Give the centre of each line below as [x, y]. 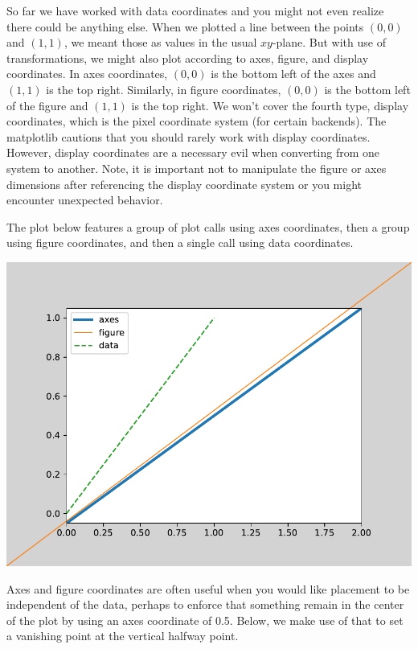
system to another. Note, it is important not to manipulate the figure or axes [197, 168]
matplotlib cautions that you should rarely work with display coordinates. [189, 136]
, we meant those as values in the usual [160, 42]
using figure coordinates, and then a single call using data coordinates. [180, 242]
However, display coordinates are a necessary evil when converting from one [193, 152]
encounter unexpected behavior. [85, 200]
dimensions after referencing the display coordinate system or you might [184, 184]
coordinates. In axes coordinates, [87, 74]
